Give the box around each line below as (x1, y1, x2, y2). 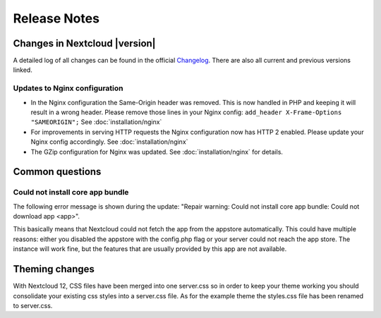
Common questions (13, 166, 102, 178)
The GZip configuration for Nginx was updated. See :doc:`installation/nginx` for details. (30, 147, 284, 156)
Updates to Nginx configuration (13, 83, 123, 93)
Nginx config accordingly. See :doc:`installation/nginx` (30, 137, 188, 146)
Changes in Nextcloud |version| (13, 37, 156, 49)
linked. (13, 66, 33, 74)
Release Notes (13, 11, 100, 26)
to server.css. (13, 301, 53, 310)
